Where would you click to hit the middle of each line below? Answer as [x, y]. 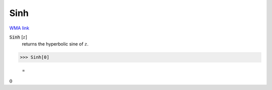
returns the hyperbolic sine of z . [55, 44]
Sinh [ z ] [18, 37]
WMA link [19, 28]
